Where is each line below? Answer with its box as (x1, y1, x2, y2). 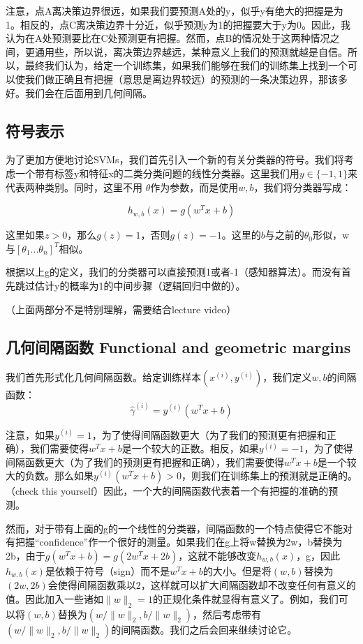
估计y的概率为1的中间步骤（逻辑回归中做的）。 (34, 278, 246, 292)
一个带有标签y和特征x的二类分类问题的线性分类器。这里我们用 (15, 165, 299, 180)
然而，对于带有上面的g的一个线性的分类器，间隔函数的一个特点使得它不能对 (6, 521, 353, 535)
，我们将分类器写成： (253, 179, 352, 194)
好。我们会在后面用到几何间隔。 (6, 85, 152, 100)
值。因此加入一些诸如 (6, 591, 103, 606)
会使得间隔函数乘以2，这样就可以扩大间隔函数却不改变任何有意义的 (47, 578, 356, 592)
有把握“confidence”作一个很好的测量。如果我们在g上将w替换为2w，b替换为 (6, 534, 343, 549)
